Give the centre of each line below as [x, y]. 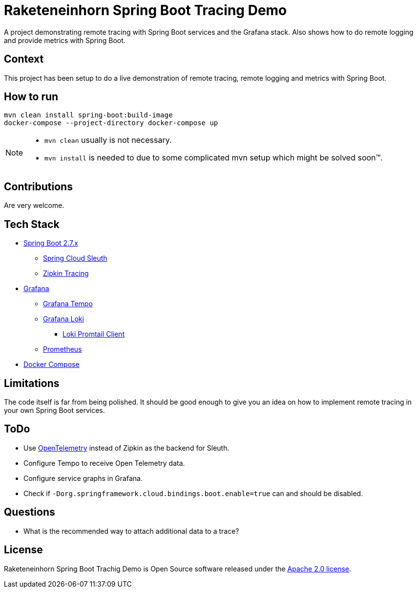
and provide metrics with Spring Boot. [65, 40]
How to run [31, 97]
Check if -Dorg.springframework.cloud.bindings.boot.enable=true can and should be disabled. [193, 493]
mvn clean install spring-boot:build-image [88, 115]
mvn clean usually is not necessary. [108, 140]
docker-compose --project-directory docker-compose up [111, 123]
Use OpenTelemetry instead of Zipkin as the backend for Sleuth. [126, 448]
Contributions [38, 186]
